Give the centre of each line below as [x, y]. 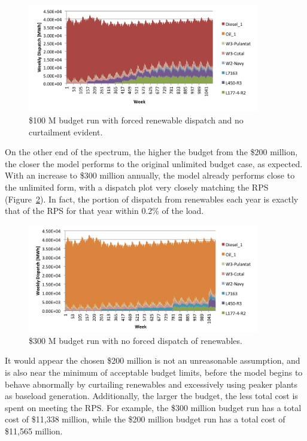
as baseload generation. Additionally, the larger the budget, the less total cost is [151, 396]
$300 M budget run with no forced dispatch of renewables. [136, 340]
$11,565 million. [34, 431]
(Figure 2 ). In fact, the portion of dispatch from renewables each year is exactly [152, 199]
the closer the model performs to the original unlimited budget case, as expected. [154, 163]
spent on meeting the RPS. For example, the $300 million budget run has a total [153, 407]
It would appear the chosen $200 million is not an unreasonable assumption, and [153, 360]
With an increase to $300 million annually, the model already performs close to [150, 175]
